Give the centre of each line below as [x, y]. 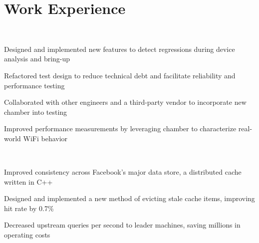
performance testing [34, 85]
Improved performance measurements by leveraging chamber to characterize [120, 128]
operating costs [27, 235]
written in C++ [28, 181]
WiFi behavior [45, 138]
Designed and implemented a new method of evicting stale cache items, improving [129, 198]
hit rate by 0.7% [29, 208]
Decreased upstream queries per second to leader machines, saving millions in [122, 225]
